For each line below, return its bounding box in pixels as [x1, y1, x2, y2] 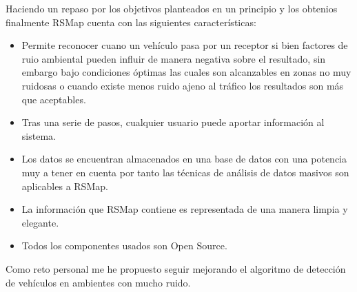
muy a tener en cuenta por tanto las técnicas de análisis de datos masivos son [21, 165, 349, 179]
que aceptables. [21, 92, 86, 106]
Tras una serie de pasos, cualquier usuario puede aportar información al [21, 115, 325, 129]
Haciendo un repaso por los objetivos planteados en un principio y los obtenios [6, 1, 338, 15]
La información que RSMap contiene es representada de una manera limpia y [21, 202, 348, 216]
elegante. [21, 215, 59, 229]
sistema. [21, 128, 56, 143]
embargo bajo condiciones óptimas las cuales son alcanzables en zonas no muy [21, 65, 351, 79]
